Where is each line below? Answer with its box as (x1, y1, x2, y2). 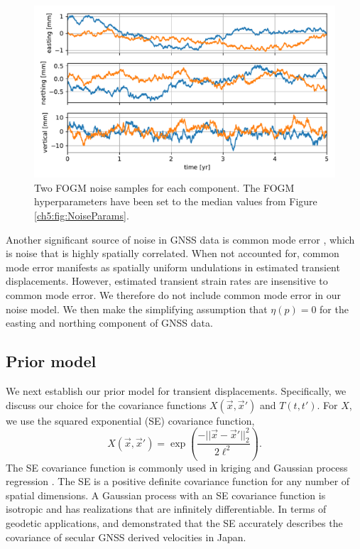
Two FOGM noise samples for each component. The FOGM (34, 180, 295, 195)
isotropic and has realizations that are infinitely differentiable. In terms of (6, 501, 327, 516)
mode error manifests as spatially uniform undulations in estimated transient (6, 259, 340, 274)
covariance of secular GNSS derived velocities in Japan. (6, 529, 246, 544)
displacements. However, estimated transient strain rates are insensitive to (6, 273, 328, 288)
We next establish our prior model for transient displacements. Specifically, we (6, 383, 347, 398)
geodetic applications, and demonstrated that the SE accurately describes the (6, 516, 343, 531)
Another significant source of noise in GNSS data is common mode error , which (6, 232, 355, 246)
